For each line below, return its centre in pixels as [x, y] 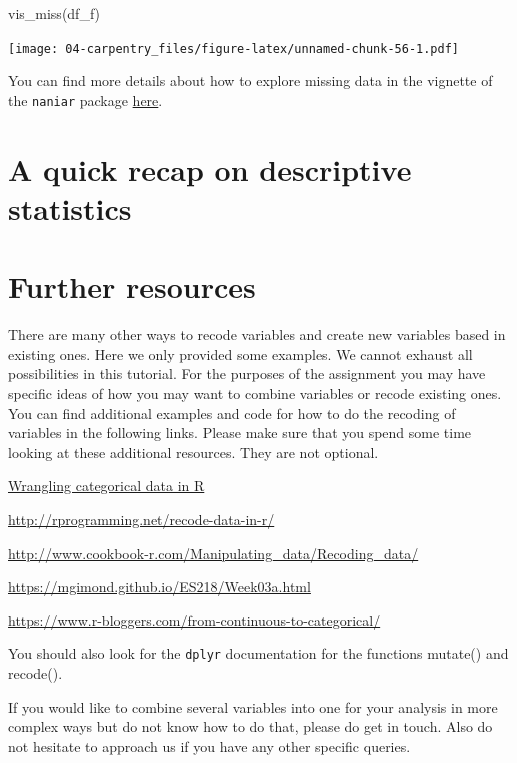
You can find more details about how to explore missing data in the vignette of [250, 80]
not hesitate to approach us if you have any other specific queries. [209, 745]
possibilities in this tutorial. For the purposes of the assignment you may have [247, 373]
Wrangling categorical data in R [106, 485]
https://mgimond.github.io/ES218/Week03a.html [159, 586]
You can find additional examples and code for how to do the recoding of [232, 412]
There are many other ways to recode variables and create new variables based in [257, 334]
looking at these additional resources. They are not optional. [193, 451]
